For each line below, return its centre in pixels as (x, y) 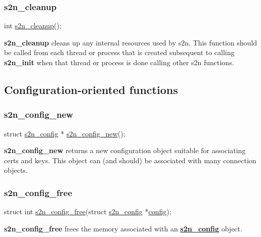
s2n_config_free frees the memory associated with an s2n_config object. (123, 228)
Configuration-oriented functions (91, 89)
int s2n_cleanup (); (33, 26)
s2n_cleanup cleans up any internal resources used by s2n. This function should (131, 42)
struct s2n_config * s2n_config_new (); (65, 133)
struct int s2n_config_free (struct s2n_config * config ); (88, 211)
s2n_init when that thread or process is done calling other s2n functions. (119, 62)
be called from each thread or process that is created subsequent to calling (119, 52)
